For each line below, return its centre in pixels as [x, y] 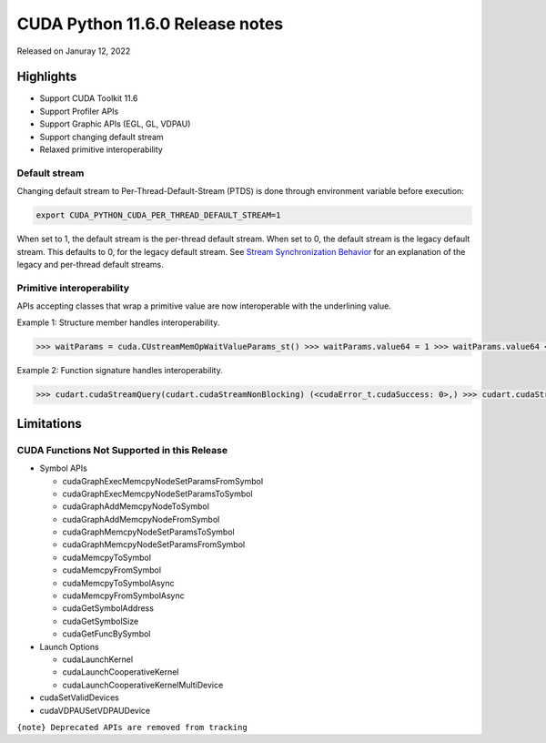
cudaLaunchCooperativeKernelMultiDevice [143, 685]
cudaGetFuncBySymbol [106, 634]
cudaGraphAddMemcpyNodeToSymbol [136, 506]
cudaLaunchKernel [98, 659]
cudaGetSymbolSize [101, 621]
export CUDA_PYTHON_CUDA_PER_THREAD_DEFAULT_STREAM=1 [158, 215]
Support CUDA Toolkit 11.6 [89, 98]
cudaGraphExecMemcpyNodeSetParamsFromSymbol [163, 481]
